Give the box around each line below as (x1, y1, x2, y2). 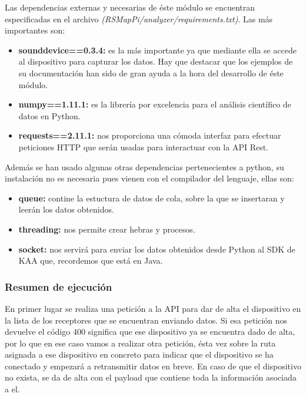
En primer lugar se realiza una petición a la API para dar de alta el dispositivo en (5, 302, 301, 314)
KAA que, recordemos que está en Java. (18, 254, 163, 267)
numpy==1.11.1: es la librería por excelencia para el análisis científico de (18, 98, 291, 110)
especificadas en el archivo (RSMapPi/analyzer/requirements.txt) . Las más (5, 12, 273, 25)
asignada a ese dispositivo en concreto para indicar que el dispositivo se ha (5, 348, 274, 361)
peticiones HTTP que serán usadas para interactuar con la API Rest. (18, 140, 269, 153)
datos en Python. (18, 109, 81, 122)
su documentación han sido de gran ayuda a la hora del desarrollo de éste (18, 66, 284, 79)
